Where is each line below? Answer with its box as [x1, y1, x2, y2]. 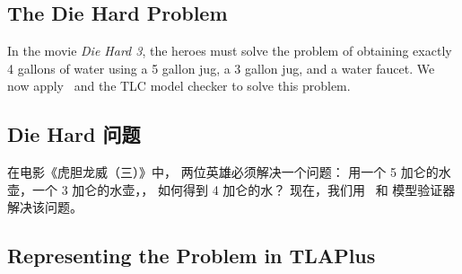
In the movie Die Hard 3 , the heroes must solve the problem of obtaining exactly [7, 41, 452, 60]
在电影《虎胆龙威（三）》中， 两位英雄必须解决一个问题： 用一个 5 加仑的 [7, 163, 439, 181]
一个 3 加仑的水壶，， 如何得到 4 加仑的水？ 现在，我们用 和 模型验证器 [31, 180, 456, 199]
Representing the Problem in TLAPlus [7, 242, 376, 270]
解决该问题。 [7, 198, 83, 217]
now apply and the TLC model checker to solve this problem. [7, 76, 351, 95]
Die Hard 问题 [7, 120, 141, 148]
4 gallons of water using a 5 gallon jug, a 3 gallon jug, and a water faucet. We [7, 58, 435, 77]
